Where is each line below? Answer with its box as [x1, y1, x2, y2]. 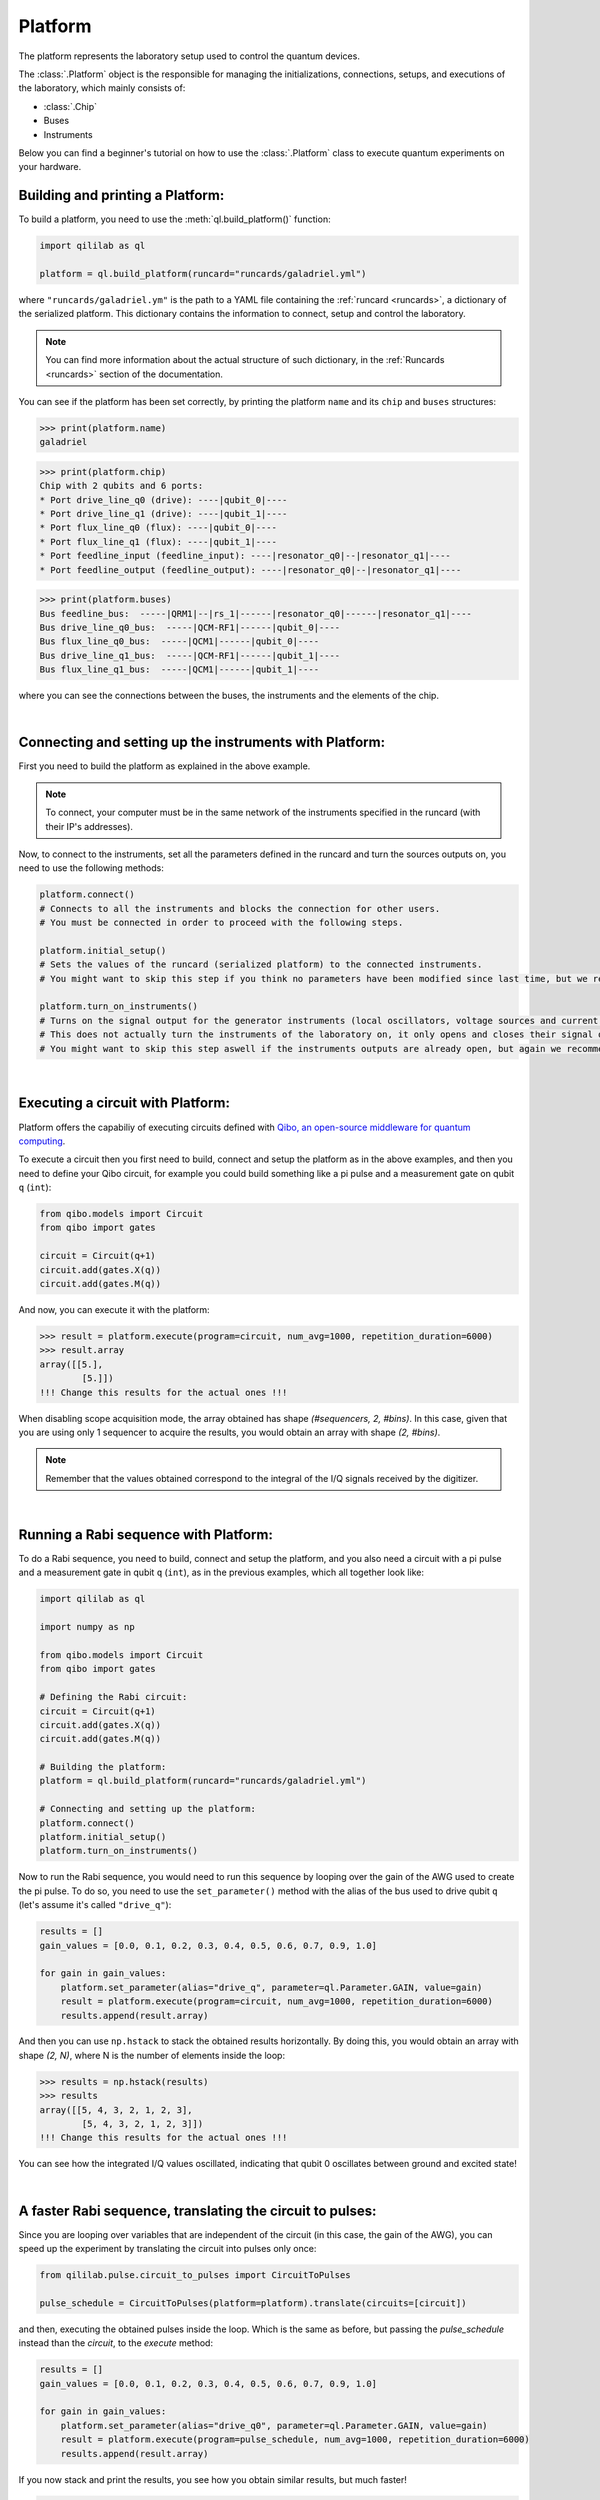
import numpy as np [39, 1621, 135, 1633]
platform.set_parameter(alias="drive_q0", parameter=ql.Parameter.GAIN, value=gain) [60, 2420, 489, 2431]
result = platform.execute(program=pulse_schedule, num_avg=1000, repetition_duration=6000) [60, 2434, 530, 2445]
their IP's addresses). [45, 820, 134, 832]
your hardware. [18, 161, 82, 173]
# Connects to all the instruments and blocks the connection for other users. [39, 903, 441, 914]
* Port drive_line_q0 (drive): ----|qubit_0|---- [39, 494, 288, 505]
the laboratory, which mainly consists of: [18, 82, 186, 94]
